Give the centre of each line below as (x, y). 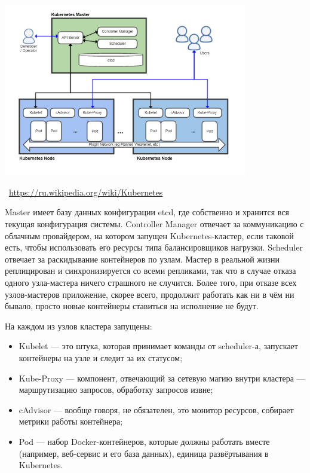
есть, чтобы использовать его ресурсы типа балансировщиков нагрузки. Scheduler (154, 247)
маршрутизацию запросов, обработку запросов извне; (116, 390)
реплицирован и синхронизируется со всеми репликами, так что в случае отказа (151, 271)
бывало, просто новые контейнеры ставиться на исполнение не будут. (132, 306)
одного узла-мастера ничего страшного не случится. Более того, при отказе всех (151, 282)
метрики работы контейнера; (71, 421)
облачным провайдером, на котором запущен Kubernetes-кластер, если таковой (149, 235)
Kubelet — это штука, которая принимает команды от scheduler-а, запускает (158, 346)
